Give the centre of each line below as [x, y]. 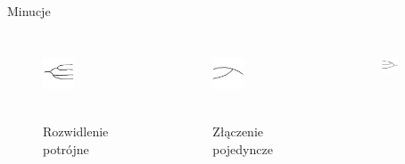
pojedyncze [243, 148]
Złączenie [238, 131]
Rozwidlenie [76, 131]
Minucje [29, 11]
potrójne [66, 149]
